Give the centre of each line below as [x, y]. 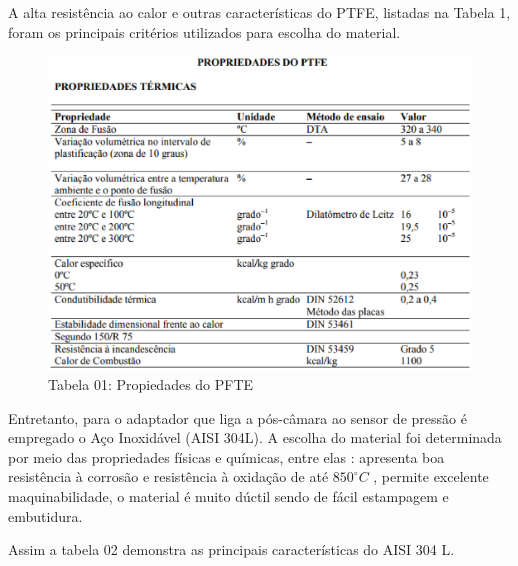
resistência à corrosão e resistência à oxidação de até [168, 476]
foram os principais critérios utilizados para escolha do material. [204, 31]
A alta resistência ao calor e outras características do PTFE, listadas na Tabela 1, [259, 12]
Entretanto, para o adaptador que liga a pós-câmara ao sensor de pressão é [237, 417]
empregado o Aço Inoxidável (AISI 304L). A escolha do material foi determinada [255, 437]
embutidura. [45, 515]
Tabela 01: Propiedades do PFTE [151, 384]
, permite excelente [431, 476]
